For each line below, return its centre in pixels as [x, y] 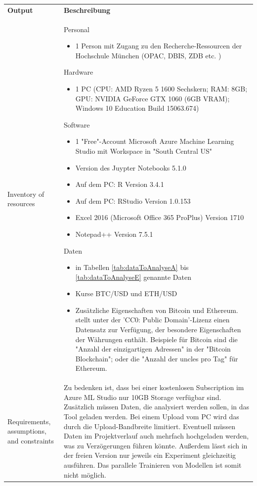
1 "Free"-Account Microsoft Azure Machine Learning [155, 141]
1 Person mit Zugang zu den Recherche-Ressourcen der [159, 46]
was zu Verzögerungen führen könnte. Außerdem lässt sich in [155, 445]
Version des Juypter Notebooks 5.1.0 [131, 167]
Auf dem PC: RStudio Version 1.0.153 [133, 200]
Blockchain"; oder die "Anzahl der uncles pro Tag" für [157, 358]
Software [77, 124]
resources [21, 203]
